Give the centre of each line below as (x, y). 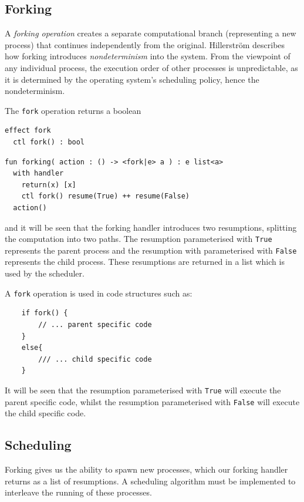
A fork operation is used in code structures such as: (99, 293)
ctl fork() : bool (49, 142)
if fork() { (45, 313)
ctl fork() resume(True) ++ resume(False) (105, 196)
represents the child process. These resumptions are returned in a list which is (145, 262)
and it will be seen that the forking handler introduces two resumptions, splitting (151, 227)
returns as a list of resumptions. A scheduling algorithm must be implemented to (150, 481)
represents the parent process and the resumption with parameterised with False (151, 250)
